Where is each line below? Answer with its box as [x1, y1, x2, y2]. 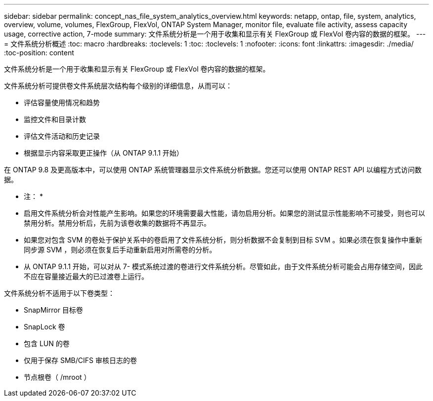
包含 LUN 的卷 [24, 339, 70, 348]
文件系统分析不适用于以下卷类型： [4, 289, 115, 297]
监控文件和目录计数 [24, 115, 86, 123]
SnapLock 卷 [24, 322, 65, 331]
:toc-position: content [4, 48, 74, 57]
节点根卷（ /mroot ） [24, 373, 91, 381]
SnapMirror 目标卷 [24, 306, 83, 314]
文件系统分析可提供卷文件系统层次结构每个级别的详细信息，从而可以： [4, 81, 232, 90]
